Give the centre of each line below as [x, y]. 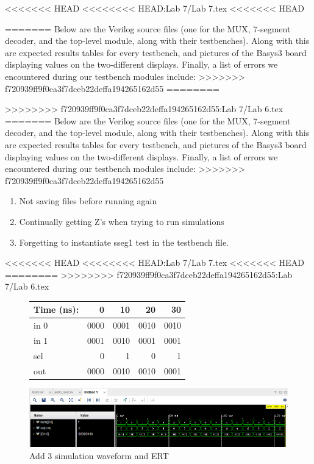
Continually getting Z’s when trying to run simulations [122, 221]
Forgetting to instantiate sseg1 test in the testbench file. [124, 242]
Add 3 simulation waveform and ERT [99, 455]
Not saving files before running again [88, 201]
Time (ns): [56, 309]
